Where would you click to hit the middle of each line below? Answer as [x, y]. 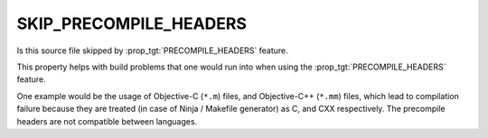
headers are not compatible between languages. [107, 121]
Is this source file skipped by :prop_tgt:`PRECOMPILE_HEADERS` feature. [152, 51]
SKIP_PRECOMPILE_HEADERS [132, 23]
